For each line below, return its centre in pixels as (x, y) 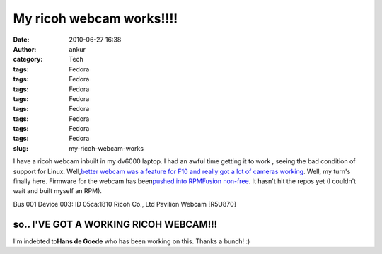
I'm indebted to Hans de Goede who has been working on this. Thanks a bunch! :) (132, 241)
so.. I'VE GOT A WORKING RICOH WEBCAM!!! (115, 224)
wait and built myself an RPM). (58, 191)
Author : (25, 49)
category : (28, 59)
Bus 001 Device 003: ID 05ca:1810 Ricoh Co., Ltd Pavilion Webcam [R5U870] (125, 204)
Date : (21, 40)
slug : (21, 148)
